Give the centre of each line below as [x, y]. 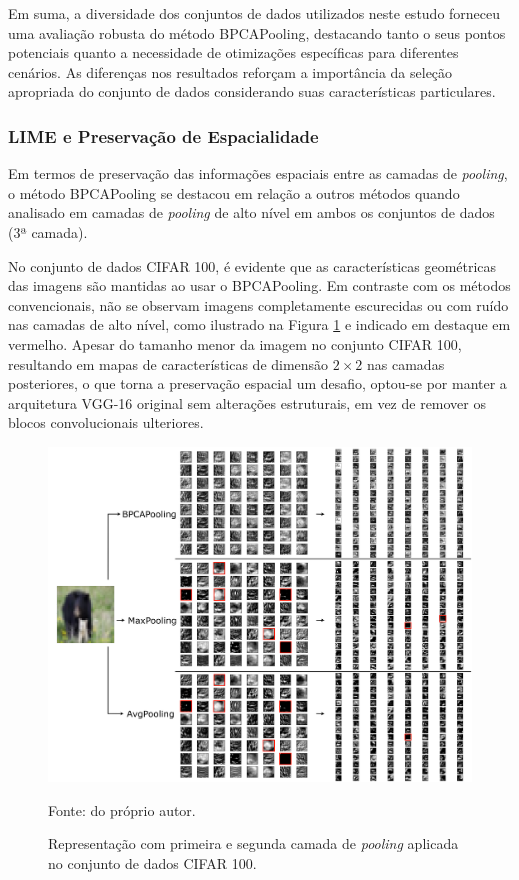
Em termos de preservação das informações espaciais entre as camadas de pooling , [258, 173]
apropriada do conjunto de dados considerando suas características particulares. [252, 91]
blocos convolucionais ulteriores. [106, 422]
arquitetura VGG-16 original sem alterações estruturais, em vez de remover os [247, 402]
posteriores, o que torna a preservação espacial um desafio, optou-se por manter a [257, 383]
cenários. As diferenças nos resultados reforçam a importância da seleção [230, 71]
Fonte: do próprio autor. [122, 809]
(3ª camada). [48, 231]
